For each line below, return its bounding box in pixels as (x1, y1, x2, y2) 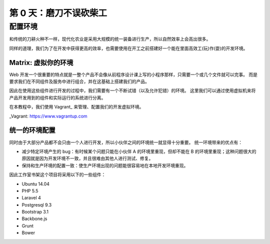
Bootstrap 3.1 (21, 209, 48, 215)
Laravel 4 (21, 195, 41, 201)
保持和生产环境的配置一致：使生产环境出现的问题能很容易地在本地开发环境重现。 (21, 162, 188, 168)
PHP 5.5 (21, 187, 38, 193)
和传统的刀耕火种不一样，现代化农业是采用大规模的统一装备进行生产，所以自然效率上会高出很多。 (9, 36, 211, 42)
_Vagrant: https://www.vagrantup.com (9, 113, 87, 119)
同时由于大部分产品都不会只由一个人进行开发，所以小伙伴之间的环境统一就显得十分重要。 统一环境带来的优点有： (9, 139, 242, 145)
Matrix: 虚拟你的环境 (9, 58, 73, 67)
